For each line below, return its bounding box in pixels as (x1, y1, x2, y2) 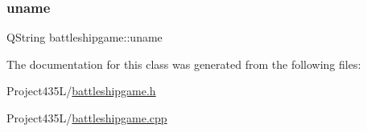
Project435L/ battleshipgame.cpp (6, 110, 167, 126)
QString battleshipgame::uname (6, 29, 163, 46)
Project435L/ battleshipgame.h (6, 82, 156, 99)
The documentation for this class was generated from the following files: (6, 55, 361, 72)
